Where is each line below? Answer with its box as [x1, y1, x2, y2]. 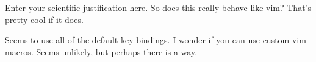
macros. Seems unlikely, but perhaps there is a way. [5, 45, 198, 58]
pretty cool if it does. [5, 13, 84, 26]
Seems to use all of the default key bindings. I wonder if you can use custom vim [5, 33, 306, 46]
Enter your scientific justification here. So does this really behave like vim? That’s [5, 1, 312, 13]
